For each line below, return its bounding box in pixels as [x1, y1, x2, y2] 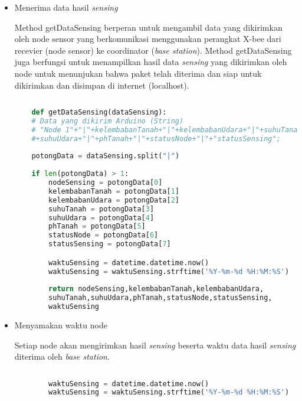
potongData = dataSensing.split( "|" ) [31, 152, 180, 161]
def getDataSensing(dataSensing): [31, 108, 167, 117]
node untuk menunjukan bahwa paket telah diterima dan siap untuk [14, 67, 262, 79]
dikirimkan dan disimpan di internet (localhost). [14, 79, 189, 91]
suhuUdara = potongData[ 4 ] [48, 213, 155, 222]
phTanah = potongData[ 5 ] [48, 222, 146, 231]
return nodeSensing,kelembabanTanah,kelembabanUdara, [48, 285, 264, 294]
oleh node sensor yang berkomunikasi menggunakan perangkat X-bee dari [14, 32, 281, 45]
